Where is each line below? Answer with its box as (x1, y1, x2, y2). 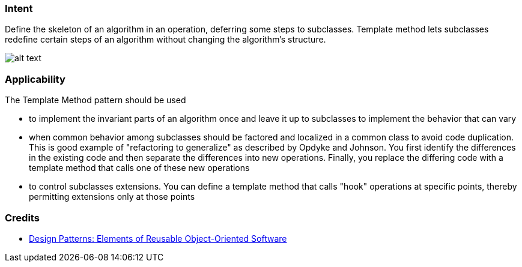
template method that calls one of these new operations (29, 163, 250, 173)
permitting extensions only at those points (29, 191, 195, 202)
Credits (5, 211, 40, 224)
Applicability (5, 73, 65, 85)
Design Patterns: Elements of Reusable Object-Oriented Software (29, 233, 287, 244)
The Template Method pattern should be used (5, 95, 186, 106)
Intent (5, 2, 33, 14)
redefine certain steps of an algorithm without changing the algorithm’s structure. (5, 34, 326, 45)
